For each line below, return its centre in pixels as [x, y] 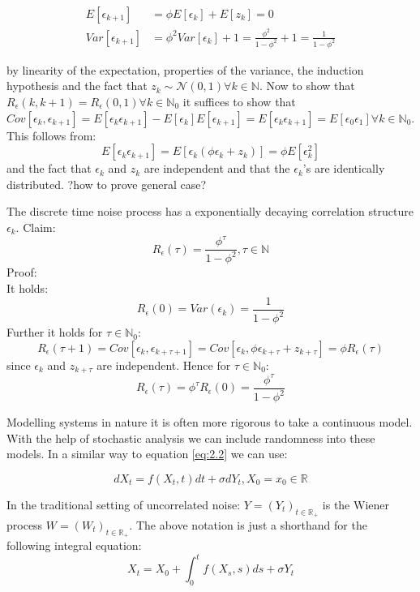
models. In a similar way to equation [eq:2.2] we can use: [147, 454]
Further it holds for [55, 332]
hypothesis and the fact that [77, 86]
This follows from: [51, 135]
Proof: [22, 272]
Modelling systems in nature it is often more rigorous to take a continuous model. [210, 422]
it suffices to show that [239, 101]
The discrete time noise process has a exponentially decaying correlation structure [210, 211]
